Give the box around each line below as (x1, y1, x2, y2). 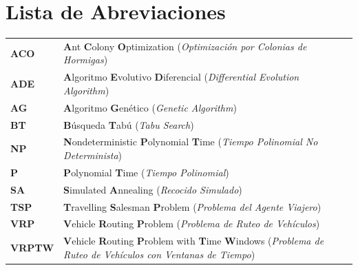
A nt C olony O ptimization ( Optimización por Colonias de (63, 39, 307, 53)
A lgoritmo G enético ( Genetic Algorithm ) (63, 100, 237, 114)
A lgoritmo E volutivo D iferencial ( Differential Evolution (63, 70, 299, 84)
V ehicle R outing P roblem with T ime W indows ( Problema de (63, 233, 324, 248)
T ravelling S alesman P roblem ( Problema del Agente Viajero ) (63, 199, 322, 214)
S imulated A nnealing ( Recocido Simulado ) (63, 182, 242, 196)
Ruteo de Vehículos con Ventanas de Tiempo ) (63, 247, 255, 261)
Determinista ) (63, 148, 123, 163)
